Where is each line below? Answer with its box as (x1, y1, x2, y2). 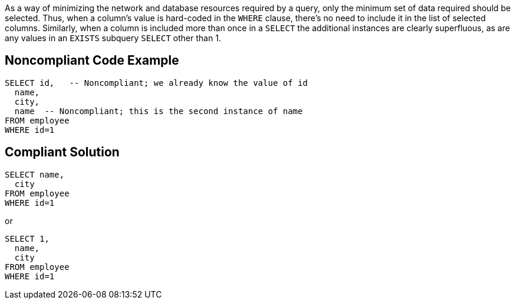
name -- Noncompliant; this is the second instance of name (14, 106, 303, 116)
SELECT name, (5, 169, 65, 179)
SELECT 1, (5, 233, 49, 243)
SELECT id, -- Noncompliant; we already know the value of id (5, 78, 308, 88)
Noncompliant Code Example (5, 53, 179, 68)
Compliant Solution (5, 145, 120, 160)
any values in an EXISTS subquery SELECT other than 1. (5, 33, 222, 43)
